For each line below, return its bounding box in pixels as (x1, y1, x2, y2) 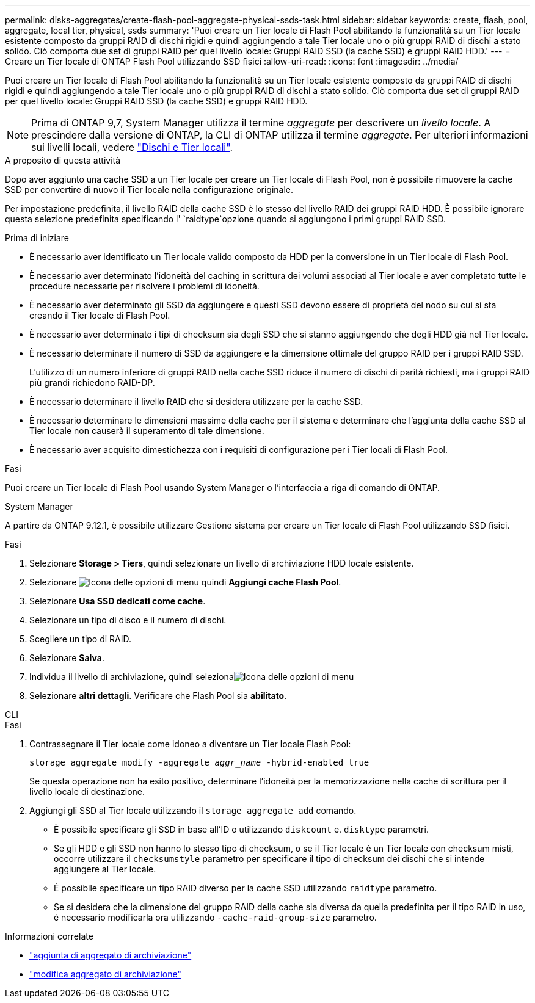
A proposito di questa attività (5, 155, 121, 165)
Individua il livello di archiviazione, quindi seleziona (29, 672, 234, 682)
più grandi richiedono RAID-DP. (29, 377, 155, 388)
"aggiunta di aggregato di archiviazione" (29, 950, 192, 960)
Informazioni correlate (5, 931, 93, 941)
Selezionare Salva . (29, 653, 104, 663)
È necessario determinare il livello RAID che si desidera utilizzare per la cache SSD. (29, 396, 363, 407)
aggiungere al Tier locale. (54, 864, 156, 874)
